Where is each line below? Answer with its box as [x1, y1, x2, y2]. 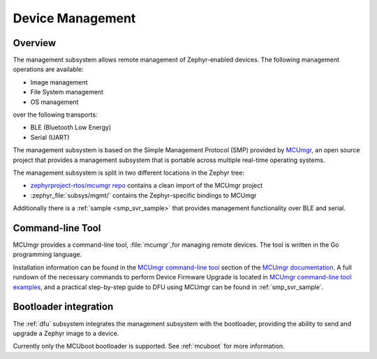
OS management [30, 98, 79, 106]
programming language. [13, 250, 82, 258]
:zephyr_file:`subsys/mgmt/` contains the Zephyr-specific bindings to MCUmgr [30, 191, 258, 199]
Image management [30, 78, 88, 87]
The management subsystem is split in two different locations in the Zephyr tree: [13, 168, 244, 177]
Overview [13, 37, 57, 49]
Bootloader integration [13, 301, 114, 313]
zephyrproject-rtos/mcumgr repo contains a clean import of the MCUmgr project [30, 182, 263, 190]
